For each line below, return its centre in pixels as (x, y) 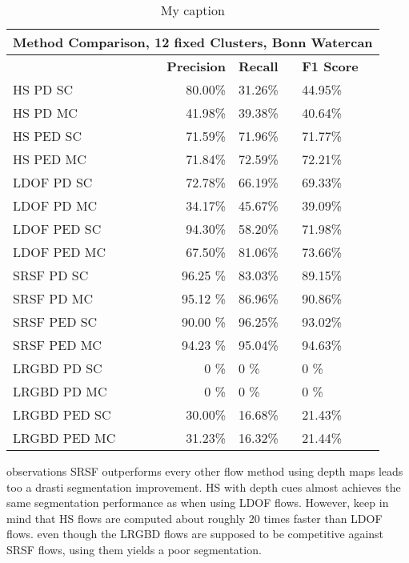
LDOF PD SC (53, 182)
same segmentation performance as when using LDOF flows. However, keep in (198, 503)
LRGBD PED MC (64, 438)
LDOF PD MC (55, 205)
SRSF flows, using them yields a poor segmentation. (134, 549)
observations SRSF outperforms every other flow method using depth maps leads (205, 471)
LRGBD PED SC (62, 414)
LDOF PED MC (60, 252)
